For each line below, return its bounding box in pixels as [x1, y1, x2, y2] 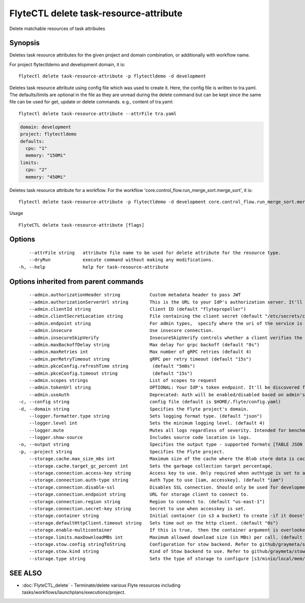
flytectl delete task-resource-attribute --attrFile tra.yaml [18, 111, 177, 117]
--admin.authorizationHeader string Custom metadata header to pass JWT [28, 292, 241, 298]
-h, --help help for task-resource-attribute [18, 264, 169, 270]
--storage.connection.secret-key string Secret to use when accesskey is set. [28, 506, 247, 511]
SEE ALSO [9, 568, 42, 578]
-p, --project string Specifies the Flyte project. [18, 449, 225, 454]
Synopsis [9, 39, 40, 47]
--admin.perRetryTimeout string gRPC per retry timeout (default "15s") [28, 356, 252, 362]
